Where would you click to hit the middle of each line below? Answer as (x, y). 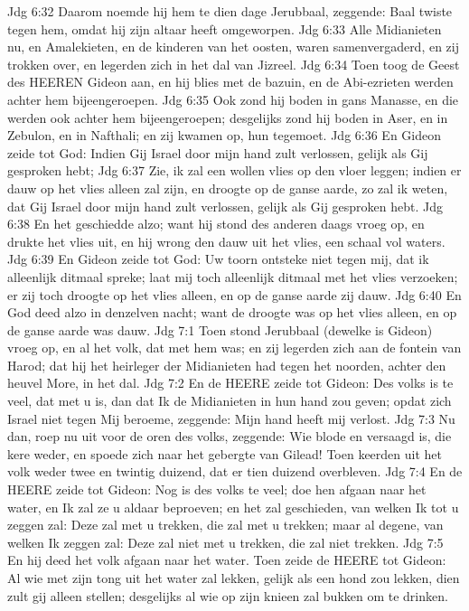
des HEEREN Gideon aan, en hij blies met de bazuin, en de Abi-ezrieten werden (230, 82)
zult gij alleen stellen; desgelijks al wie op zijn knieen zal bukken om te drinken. (228, 595)
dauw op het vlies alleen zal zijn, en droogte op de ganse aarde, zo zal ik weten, (228, 188)
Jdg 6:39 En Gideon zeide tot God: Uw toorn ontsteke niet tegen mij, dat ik (218, 259)
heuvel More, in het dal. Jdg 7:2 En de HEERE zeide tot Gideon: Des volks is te (230, 383)
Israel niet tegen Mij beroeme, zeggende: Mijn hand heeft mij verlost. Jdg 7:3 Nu (231, 418)
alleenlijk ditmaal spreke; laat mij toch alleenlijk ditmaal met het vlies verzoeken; (233, 276)
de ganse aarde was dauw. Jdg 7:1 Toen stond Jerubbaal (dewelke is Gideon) (220, 329)
